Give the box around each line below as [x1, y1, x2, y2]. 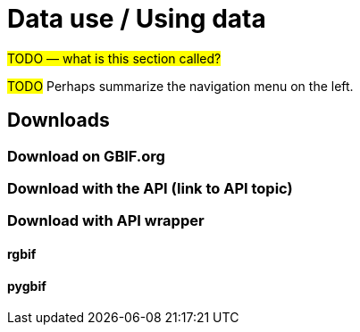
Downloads [7, 109, 110, 132]
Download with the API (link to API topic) [7, 178, 293, 197]
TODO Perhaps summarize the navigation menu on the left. [7, 78, 354, 94]
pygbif [7, 278, 46, 294]
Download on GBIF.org [7, 146, 165, 165]
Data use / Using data [7, 4, 266, 34]
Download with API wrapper [7, 212, 205, 230]
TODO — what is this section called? [7, 50, 222, 66]
